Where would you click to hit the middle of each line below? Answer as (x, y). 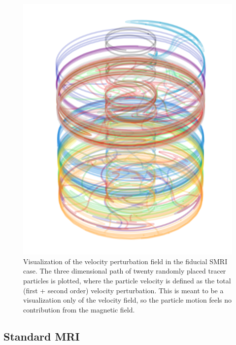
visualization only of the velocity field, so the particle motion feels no (127, 300)
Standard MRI (42, 336)
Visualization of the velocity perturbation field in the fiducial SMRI (125, 261)
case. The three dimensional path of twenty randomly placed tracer (125, 271)
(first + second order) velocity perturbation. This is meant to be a (123, 290)
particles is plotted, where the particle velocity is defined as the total (127, 280)
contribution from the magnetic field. (79, 309)
